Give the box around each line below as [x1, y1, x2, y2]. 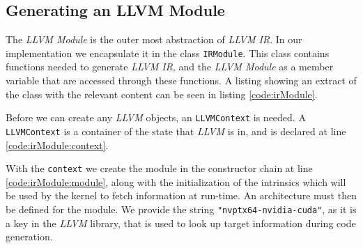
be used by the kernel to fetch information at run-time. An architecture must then [6, 188, 357, 203]
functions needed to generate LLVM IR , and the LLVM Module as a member [6, 59, 334, 74]
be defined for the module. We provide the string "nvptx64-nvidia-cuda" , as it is [6, 201, 357, 216]
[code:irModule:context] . [6, 137, 109, 152]
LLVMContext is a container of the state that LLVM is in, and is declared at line [6, 123, 346, 138]
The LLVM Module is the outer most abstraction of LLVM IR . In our [6, 32, 302, 47]
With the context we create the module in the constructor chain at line [6, 161, 313, 176]
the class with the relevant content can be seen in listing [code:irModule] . [6, 86, 318, 101]
